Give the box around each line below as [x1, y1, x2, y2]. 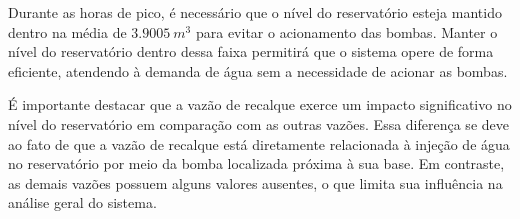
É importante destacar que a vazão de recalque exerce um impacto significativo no [8, 94, 512, 115]
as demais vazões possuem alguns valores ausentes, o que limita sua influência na [8, 172, 503, 193]
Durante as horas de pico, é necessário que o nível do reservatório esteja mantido [8, 2, 502, 22]
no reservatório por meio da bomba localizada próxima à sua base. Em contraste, [8, 153, 505, 174]
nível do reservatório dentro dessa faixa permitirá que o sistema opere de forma [8, 41, 494, 62]
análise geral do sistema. [8, 192, 157, 213]
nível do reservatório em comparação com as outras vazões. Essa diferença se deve [8, 113, 509, 134]
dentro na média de [8, 21, 127, 42]
